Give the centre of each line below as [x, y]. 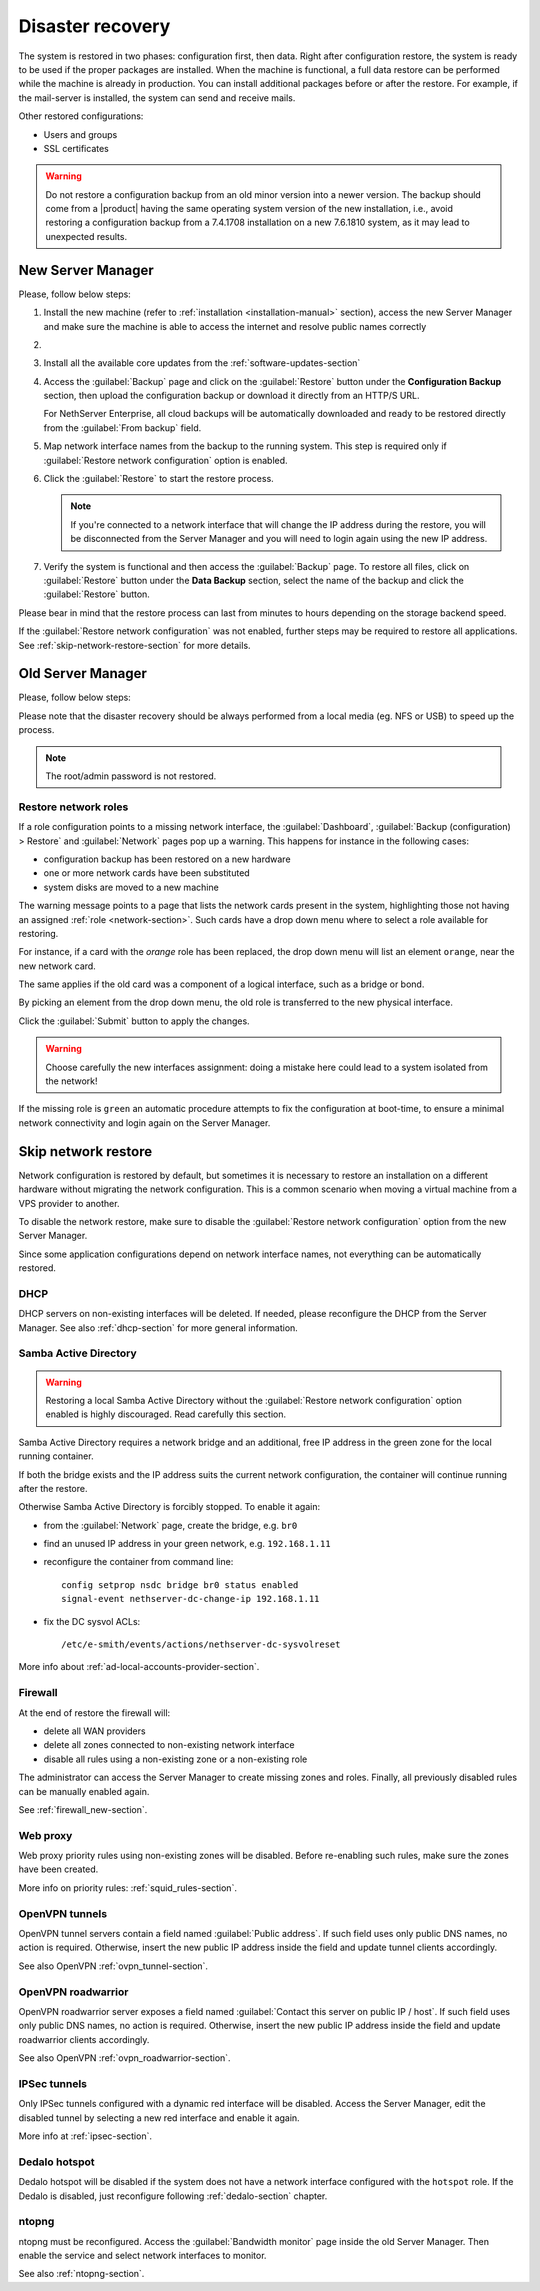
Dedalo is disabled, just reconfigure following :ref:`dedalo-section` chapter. [173, 2196]
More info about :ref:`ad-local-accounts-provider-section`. [139, 1667]
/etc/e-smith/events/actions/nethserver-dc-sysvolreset [201, 1644]
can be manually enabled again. [84, 1791]
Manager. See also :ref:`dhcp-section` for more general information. [158, 1327]
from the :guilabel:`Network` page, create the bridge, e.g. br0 [170, 1525]
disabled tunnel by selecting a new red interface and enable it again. [159, 2117]
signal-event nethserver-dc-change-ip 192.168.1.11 [190, 1599]
